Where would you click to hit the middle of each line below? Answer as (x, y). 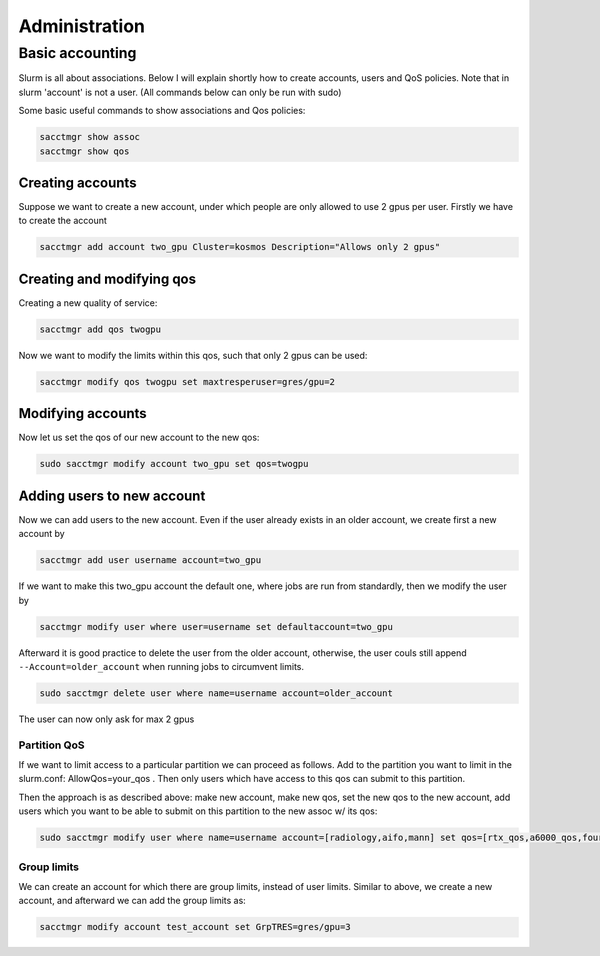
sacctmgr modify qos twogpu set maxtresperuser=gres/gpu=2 (187, 381)
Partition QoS (51, 745)
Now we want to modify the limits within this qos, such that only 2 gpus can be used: (193, 355)
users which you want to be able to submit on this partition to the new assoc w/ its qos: (198, 811)
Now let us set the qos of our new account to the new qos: (139, 437)
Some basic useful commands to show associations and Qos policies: (162, 111)
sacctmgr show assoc (89, 137)
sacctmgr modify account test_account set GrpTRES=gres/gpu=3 (195, 927)
